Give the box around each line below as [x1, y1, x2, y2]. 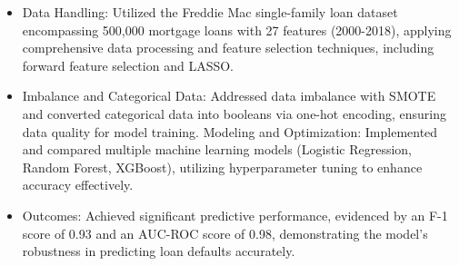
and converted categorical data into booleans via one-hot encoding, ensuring [22, 103, 446, 123]
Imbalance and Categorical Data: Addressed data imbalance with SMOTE [22, 86, 436, 105]
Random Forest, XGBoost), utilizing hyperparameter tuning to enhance [22, 157, 423, 176]
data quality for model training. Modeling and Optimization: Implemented [22, 122, 438, 141]
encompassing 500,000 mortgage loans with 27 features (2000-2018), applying [22, 20, 452, 39]
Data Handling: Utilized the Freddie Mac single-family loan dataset [22, 3, 398, 21]
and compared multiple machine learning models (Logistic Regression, [22, 140, 412, 159]
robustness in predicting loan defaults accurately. [22, 241, 295, 261]
